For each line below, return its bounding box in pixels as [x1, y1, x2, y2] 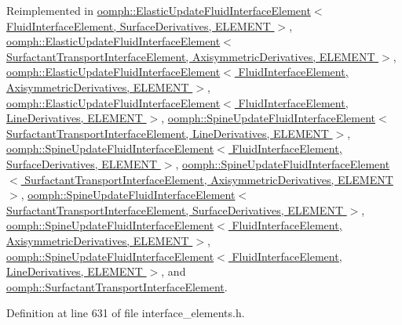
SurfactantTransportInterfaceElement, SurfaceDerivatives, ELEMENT [6, 201, 344, 218]
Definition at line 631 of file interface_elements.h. [6, 305, 245, 321]
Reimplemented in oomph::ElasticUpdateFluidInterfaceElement [6, 2, 311, 18]
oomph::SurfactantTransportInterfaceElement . [6, 278, 228, 294]
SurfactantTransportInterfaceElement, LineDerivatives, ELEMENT [6, 125, 329, 141]
